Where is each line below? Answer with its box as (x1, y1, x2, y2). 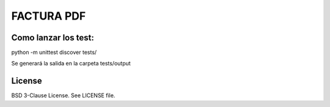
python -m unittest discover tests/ (11, 49, 97, 56)
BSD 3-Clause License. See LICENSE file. (11, 92, 116, 99)
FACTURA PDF (11, 9, 86, 23)
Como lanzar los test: (11, 32, 94, 43)
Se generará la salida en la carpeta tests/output (11, 60, 131, 67)
